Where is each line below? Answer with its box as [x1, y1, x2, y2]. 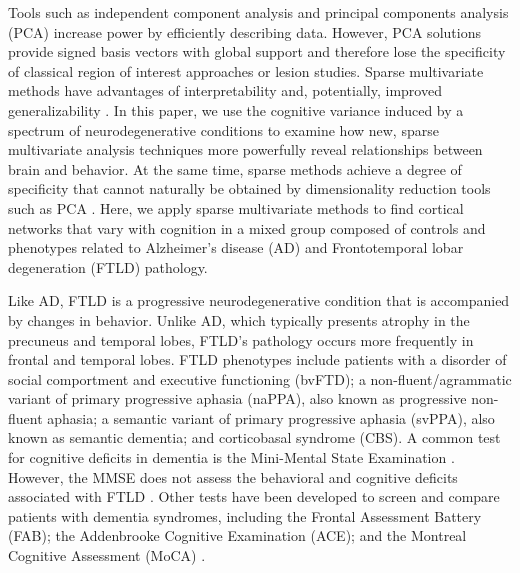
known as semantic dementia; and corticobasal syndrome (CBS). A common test [8, 427, 501, 448]
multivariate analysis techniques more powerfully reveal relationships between [8, 139, 483, 160]
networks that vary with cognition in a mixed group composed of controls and [8, 217, 486, 238]
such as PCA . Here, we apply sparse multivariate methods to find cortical [8, 197, 464, 218]
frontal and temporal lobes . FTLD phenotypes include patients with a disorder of [8, 349, 507, 370]
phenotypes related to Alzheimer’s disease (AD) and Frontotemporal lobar [8, 237, 464, 258]
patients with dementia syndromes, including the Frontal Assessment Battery [8, 505, 482, 526]
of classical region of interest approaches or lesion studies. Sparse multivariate [8, 60, 484, 81]
